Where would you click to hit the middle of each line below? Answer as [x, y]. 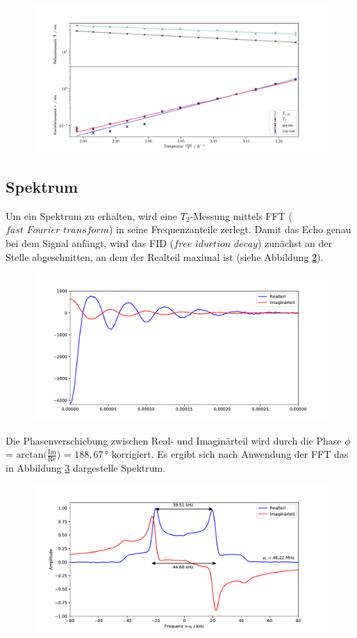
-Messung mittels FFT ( [241, 215]
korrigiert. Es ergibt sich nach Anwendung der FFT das [230, 454]
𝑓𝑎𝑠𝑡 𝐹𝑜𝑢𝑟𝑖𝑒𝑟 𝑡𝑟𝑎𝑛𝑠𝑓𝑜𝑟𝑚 [57, 231]
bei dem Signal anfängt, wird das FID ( [90, 242]
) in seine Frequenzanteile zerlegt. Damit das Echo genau [230, 229]
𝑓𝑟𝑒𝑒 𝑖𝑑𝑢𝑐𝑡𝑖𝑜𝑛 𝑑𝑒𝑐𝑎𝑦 [216, 244]
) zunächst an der [294, 242]
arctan [30, 455]
